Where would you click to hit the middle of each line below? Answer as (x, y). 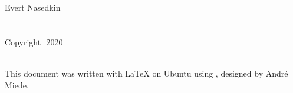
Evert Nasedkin (33, 7)
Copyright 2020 (34, 41)
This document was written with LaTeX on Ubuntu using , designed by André (146, 73)
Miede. (17, 84)
